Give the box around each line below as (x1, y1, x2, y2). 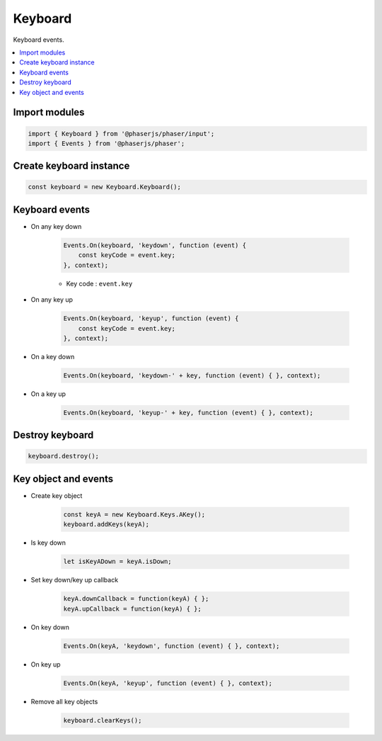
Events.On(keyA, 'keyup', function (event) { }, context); (63, 679, 272, 687)
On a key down (30, 352, 75, 361)
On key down (30, 623, 70, 631)
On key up (30, 660, 61, 669)
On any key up (30, 295, 74, 304)
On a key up (30, 390, 66, 398)
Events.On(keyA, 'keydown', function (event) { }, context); (63, 642, 280, 650)
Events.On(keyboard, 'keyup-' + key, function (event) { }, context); (63, 408, 314, 417)
